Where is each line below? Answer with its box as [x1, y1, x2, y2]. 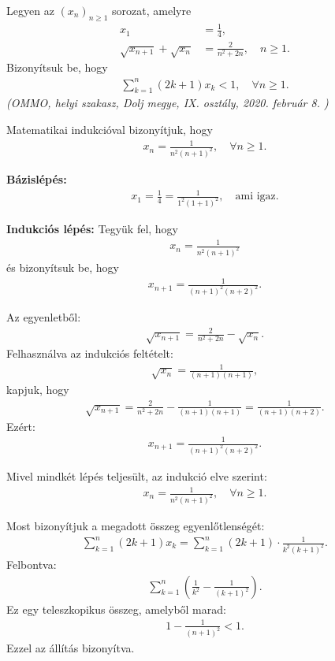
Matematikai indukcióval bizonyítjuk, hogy [6, 121, 213, 137]
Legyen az [6, 2, 54, 18]
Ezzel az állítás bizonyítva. [6, 639, 135, 655]
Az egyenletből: [6, 309, 81, 325]
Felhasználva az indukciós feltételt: [6, 344, 173, 361]
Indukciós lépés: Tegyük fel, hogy [6, 221, 179, 237]
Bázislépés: [6, 171, 67, 188]
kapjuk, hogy [6, 381, 69, 398]
